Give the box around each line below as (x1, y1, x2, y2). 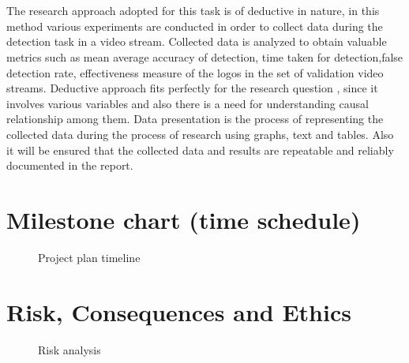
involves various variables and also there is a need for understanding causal (6, 95, 369, 111)
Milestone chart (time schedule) (6, 203, 361, 235)
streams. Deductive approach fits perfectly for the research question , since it (6, 80, 378, 96)
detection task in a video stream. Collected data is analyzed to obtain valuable (6, 33, 387, 50)
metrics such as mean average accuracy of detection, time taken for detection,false (6, 48, 403, 65)
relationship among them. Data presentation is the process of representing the (6, 110, 384, 127)
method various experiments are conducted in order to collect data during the (6, 17, 383, 34)
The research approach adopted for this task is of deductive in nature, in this (6, 2, 380, 19)
